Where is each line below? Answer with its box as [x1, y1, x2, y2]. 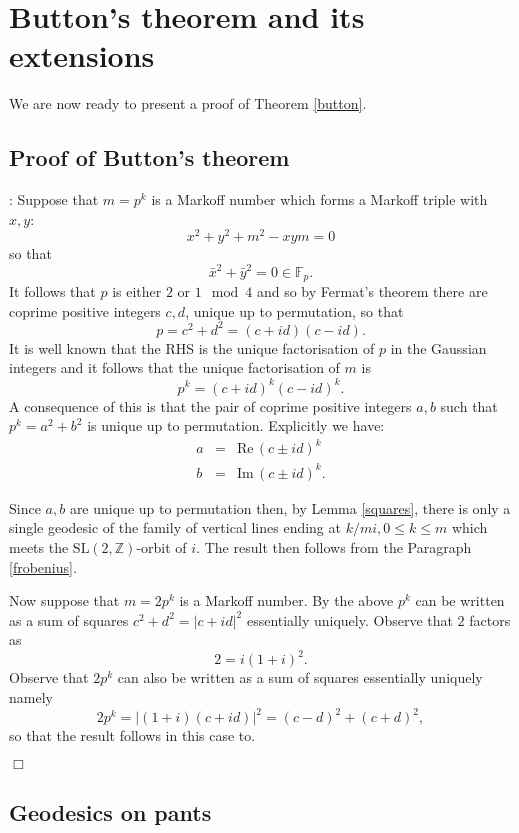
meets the [9, 536, 69, 557]
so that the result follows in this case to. [9, 725, 256, 746]
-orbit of [136, 536, 187, 557]
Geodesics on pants [9, 797, 212, 828]
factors [469, 609, 511, 630]
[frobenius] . [9, 556, 77, 577]
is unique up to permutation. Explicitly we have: [87, 415, 385, 436]
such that [440, 395, 498, 416]
